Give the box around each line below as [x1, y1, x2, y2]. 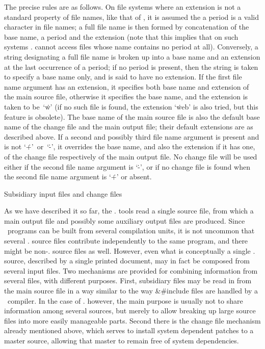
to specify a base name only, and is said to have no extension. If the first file [4, 71, 242, 82]
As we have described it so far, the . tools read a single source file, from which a [4, 205, 254, 216]
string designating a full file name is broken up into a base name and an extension [4, 51, 260, 62]
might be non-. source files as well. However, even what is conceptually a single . [4, 245, 255, 256]
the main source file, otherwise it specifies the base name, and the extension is [4, 91, 248, 102]
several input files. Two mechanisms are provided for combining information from [4, 265, 258, 276]
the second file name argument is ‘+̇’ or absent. [4, 171, 152, 182]
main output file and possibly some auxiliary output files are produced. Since [4, 215, 245, 226]
